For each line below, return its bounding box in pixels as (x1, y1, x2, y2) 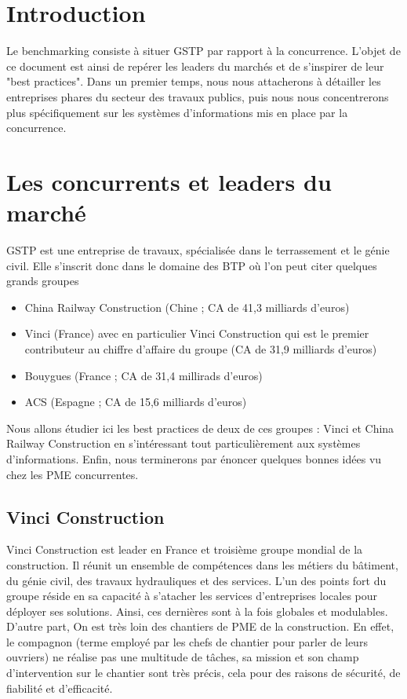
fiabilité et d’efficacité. (6, 679, 113, 696)
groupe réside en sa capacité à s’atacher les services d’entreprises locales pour (6, 587, 378, 604)
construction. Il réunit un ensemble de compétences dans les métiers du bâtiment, (6, 556, 398, 573)
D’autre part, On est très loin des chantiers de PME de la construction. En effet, (6, 618, 394, 635)
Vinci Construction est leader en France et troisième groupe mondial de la (6, 541, 363, 558)
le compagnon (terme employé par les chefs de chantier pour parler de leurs (6, 633, 368, 650)
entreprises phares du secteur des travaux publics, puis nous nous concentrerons (6, 88, 389, 104)
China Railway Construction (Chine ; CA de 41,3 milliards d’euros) (24, 298, 350, 315)
